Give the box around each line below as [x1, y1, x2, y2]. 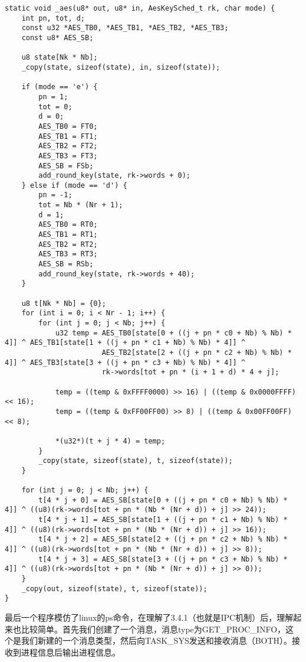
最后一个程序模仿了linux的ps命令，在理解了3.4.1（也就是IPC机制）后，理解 [5, 611, 294, 624]
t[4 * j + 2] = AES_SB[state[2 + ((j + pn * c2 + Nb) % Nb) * [38, 535, 288, 544]
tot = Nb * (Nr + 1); [38, 201, 123, 210]
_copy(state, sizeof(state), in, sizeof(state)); [21, 63, 221, 71]
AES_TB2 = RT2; [38, 240, 98, 249]
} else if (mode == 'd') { [21, 181, 127, 190]
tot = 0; [38, 102, 73, 111]
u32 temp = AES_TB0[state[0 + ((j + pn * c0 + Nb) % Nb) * [55, 328, 292, 337]
